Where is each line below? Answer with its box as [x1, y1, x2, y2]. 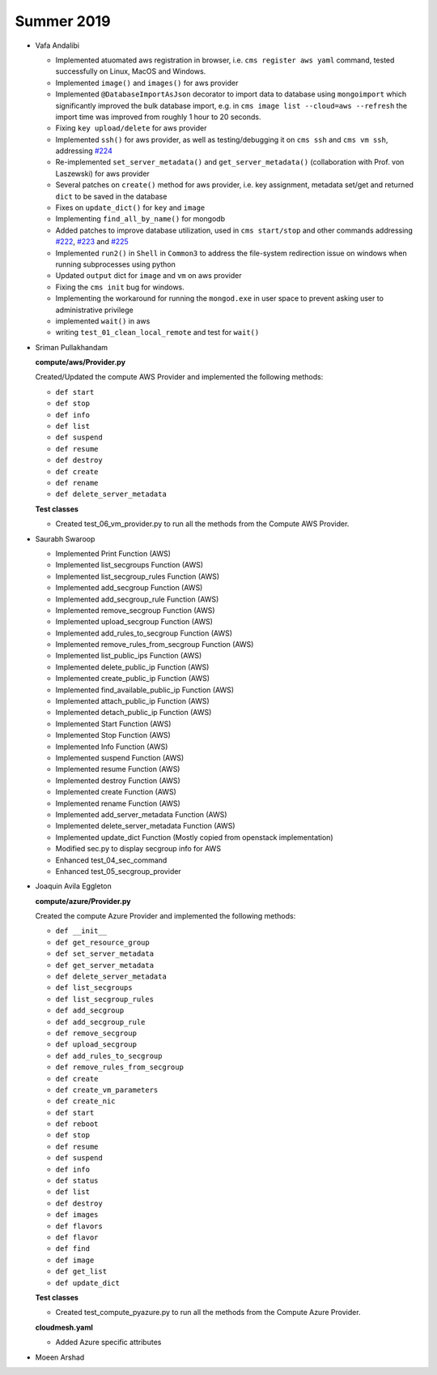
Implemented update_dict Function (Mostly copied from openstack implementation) [55, 832, 333, 842]
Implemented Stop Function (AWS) [55, 730, 172, 740]
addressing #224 [55, 146, 112, 156]
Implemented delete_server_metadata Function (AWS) [55, 821, 235, 831]
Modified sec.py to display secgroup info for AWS [55, 844, 222, 854]
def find [55, 1244, 91, 1253]
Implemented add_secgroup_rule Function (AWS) [55, 594, 219, 604]
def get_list [55, 1267, 108, 1276]
